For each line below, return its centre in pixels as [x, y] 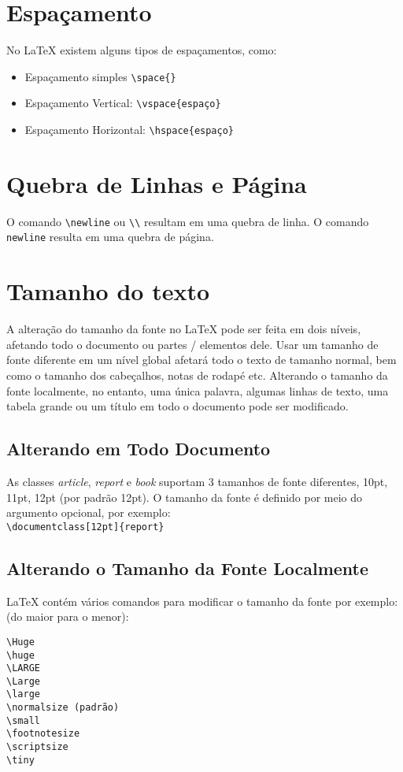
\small [23, 720]
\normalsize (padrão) [63, 708]
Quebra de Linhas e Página [157, 183]
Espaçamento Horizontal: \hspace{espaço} [129, 130]
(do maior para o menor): [68, 616]
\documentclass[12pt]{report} [85, 527]
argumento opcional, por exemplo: [89, 512]
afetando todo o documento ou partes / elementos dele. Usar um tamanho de [192, 344]
